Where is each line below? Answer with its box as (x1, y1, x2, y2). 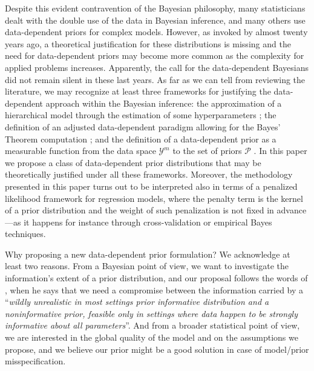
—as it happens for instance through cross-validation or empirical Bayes (5, 215, 272, 228)
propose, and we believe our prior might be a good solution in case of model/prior (5, 343, 309, 355)
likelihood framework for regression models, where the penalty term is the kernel (5, 192, 303, 204)
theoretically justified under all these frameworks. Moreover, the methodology (5, 168, 293, 181)
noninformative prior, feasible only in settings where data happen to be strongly (5, 307, 298, 319)
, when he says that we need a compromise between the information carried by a (5, 283, 304, 296)
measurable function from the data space (5, 144, 156, 157)
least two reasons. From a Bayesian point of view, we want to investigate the (5, 259, 289, 272)
